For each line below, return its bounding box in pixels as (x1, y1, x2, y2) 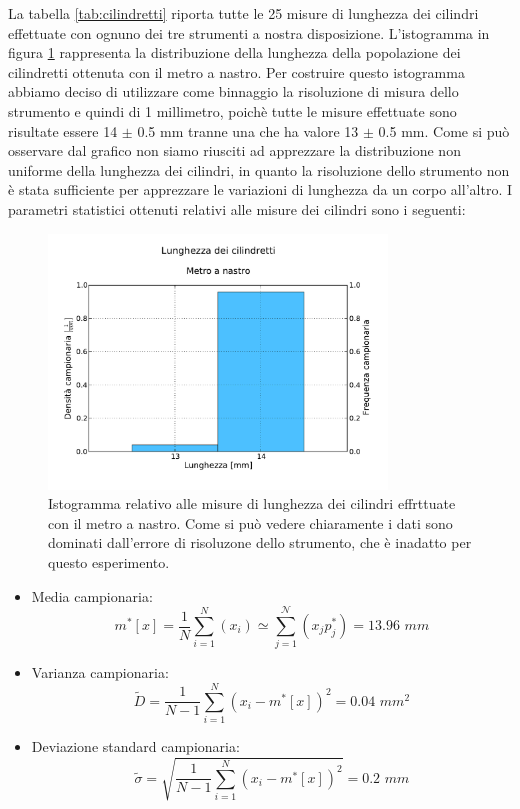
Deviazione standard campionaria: (31, 736, 240, 757)
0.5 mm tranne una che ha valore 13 (137, 120, 359, 141)
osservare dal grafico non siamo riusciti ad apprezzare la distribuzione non (8, 140, 461, 161)
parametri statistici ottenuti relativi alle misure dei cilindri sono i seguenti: (8, 198, 466, 219)
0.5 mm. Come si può (378, 120, 510, 141)
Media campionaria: (31, 585, 153, 606)
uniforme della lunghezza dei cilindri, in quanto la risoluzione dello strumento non (8, 159, 510, 180)
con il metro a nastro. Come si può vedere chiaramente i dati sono (48, 512, 453, 533)
